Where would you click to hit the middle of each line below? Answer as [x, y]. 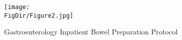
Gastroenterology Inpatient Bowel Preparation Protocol [91, 32]
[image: [17, 7]
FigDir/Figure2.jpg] [39, 15]
